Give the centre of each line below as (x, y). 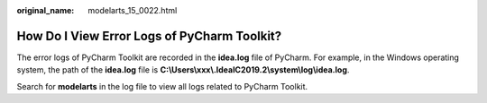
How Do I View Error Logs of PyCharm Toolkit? (149, 36)
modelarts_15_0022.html (133, 10)
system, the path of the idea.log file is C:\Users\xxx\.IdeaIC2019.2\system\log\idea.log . (183, 70)
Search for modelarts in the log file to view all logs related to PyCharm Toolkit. (162, 86)
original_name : (46, 10)
